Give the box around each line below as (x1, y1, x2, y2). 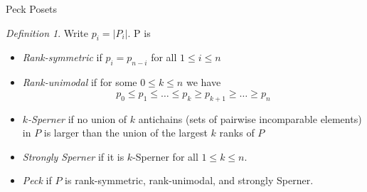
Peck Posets (6, 1, 58, 16)
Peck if (22, 173, 52, 188)
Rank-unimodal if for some (22, 75, 137, 90)
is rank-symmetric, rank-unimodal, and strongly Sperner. (65, 173, 314, 188)
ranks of (219, 125, 255, 140)
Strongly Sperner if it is (22, 149, 124, 164)
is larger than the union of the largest (43, 125, 208, 140)
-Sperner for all (132, 149, 198, 164)
